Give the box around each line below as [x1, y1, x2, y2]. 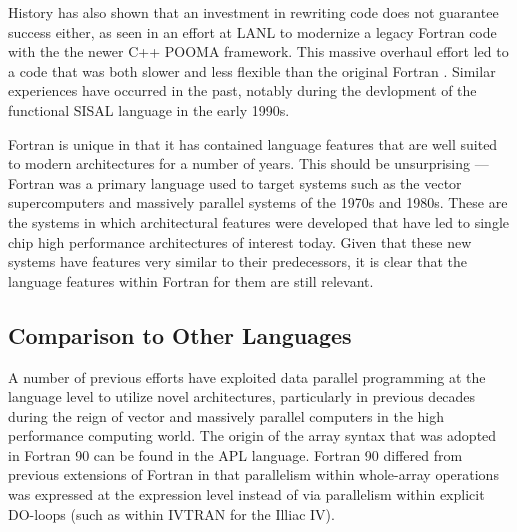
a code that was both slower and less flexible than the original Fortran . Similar [8, 60, 496, 81]
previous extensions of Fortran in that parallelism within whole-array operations [8, 464, 499, 485]
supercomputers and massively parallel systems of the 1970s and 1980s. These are [8, 192, 508, 213]
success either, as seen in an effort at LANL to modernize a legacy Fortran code [8, 21, 497, 42]
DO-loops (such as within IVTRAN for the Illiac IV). [8, 503, 335, 524]
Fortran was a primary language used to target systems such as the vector [8, 172, 462, 193]
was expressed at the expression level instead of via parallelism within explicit [8, 484, 485, 505]
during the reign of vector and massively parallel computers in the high [8, 405, 445, 426]
